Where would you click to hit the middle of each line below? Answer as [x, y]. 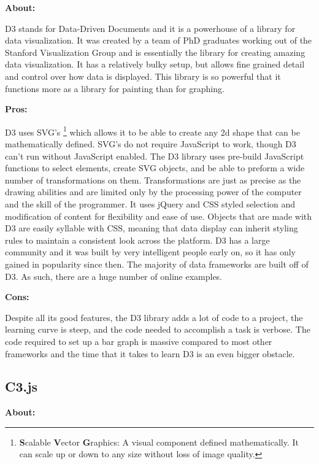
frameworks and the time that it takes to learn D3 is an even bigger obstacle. [150, 353]
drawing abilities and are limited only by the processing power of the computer [153, 192]
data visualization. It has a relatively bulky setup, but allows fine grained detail [155, 64]
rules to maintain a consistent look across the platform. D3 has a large [137, 240]
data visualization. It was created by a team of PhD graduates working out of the [159, 40]
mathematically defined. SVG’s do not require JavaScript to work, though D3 [151, 144]
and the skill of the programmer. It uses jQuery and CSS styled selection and [150, 203]
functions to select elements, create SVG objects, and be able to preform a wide [155, 168]
